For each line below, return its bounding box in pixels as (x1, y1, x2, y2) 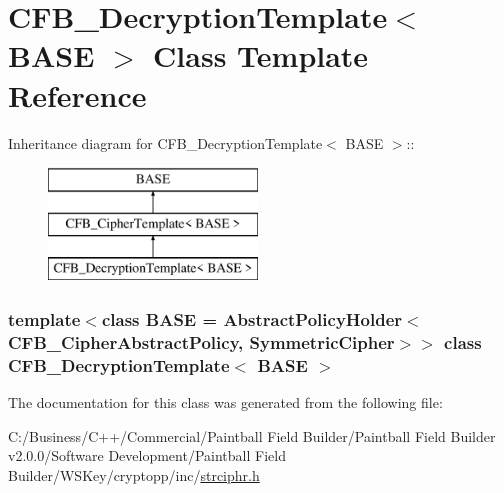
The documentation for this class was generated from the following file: (8, 392, 443, 413)
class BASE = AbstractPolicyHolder (101, 306, 403, 331)
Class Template (153, 35, 369, 76)
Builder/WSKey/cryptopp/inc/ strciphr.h (8, 464, 260, 485)
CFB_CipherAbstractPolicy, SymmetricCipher (8, 329, 395, 354)
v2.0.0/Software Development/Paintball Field (8, 445, 286, 466)
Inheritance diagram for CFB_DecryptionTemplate (8, 132, 323, 153)
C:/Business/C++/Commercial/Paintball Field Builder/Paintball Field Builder (8, 425, 496, 446)
